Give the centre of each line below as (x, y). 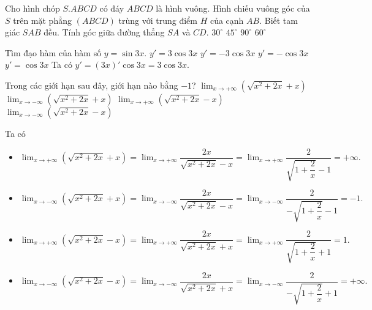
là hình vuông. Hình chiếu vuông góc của (233, 8)
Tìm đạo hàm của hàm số (53, 52)
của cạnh (227, 20)
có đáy (112, 8)
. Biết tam (279, 20)
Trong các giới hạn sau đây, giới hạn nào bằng (92, 85)
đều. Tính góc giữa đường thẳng (104, 32)
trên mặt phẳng (42, 20)
